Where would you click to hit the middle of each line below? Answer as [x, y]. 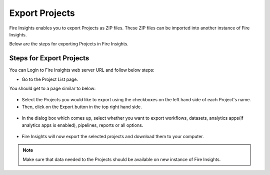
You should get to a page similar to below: [52, 88]
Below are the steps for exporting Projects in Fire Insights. [69, 44]
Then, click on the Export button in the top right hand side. [82, 107]
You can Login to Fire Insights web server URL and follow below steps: [82, 70]
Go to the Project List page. [50, 79]
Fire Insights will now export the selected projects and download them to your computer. [113, 136]
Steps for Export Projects [49, 58]
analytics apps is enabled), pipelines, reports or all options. [82, 125]
